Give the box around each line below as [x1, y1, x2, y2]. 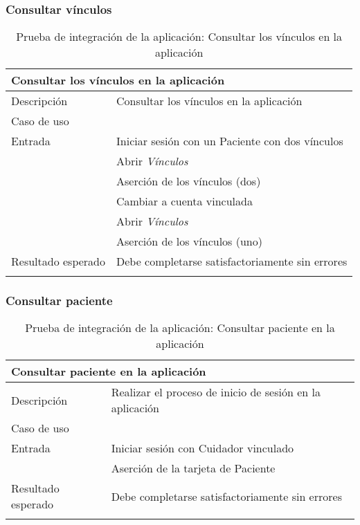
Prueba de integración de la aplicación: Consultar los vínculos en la [16, 28, 343, 45]
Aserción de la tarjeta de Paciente [111, 460, 276, 477]
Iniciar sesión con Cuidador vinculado [111, 440, 294, 457]
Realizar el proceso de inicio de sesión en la [111, 384, 321, 400]
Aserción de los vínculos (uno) [116, 233, 262, 250]
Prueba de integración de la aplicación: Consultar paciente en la [25, 320, 335, 336]
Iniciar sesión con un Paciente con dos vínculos [116, 133, 343, 149]
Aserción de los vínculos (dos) [116, 173, 261, 190]
